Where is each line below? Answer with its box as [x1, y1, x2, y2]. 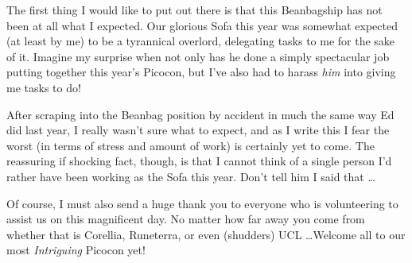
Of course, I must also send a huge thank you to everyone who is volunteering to [6, 195, 398, 211]
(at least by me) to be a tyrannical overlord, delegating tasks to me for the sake [6, 33, 395, 49]
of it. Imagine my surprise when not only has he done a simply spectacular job [6, 48, 390, 64]
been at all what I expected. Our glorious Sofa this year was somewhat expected [6, 17, 398, 33]
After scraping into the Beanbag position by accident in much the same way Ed [6, 106, 395, 122]
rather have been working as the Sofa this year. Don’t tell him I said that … [6, 168, 375, 184]
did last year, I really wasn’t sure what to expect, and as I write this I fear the [6, 122, 390, 138]
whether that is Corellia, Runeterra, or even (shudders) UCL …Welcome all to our [6, 226, 406, 242]
